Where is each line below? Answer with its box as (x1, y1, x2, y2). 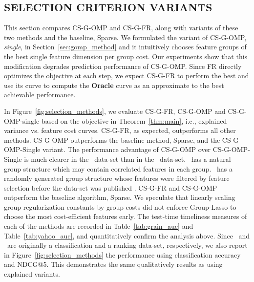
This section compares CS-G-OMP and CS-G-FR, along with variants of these (4, 22, 238, 33)
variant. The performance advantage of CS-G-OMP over (42, 144, 211, 154)
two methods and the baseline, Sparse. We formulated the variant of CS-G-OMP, (4, 32, 247, 42)
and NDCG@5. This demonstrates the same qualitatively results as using (4, 259, 223, 269)
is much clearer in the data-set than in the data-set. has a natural (24, 153, 231, 164)
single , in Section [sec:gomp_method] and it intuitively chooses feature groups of (4, 42, 247, 52)
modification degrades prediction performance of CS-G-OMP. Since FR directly (4, 61, 242, 71)
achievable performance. (4, 89, 76, 100)
